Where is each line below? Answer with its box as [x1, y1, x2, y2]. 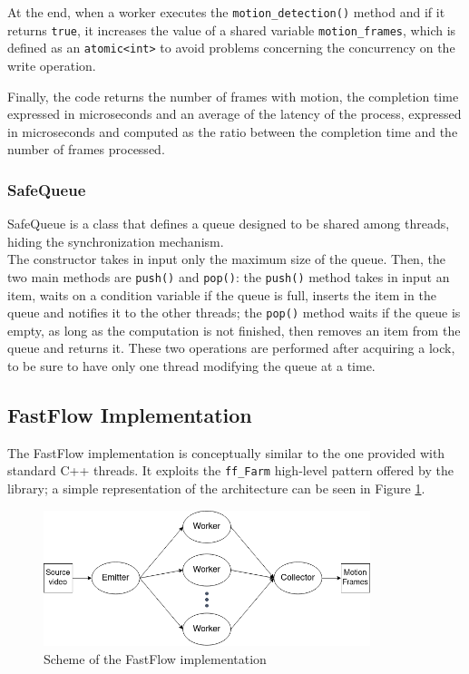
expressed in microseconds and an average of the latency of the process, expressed [7, 104, 462, 123]
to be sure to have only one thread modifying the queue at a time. [7, 357, 376, 376]
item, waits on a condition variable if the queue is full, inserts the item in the [7, 285, 436, 304]
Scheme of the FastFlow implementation [44, 649, 267, 668]
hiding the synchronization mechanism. [7, 231, 224, 250]
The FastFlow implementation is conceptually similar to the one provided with [7, 443, 445, 462]
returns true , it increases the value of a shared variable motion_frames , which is [7, 20, 456, 39]
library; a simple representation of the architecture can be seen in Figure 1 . [7, 479, 425, 498]
